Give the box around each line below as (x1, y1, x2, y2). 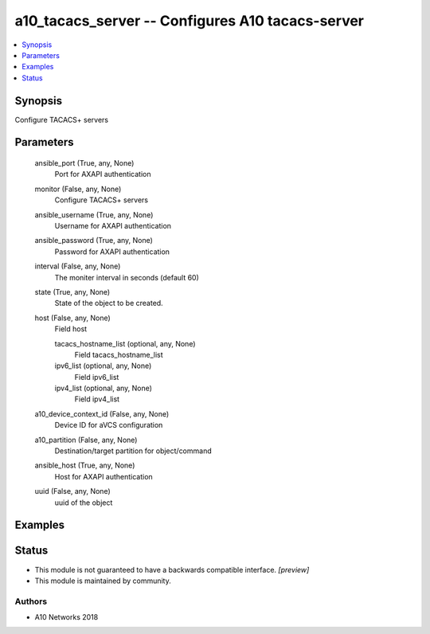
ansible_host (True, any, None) (34, 460, 135, 470)
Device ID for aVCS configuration (54, 421, 163, 430)
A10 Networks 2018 (34, 612, 99, 622)
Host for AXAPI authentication (54, 472, 153, 481)
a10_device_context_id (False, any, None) (34, 409, 170, 418)
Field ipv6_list (74, 372, 119, 382)
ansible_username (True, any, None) (34, 209, 154, 219)
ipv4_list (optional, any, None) (54, 383, 153, 393)
